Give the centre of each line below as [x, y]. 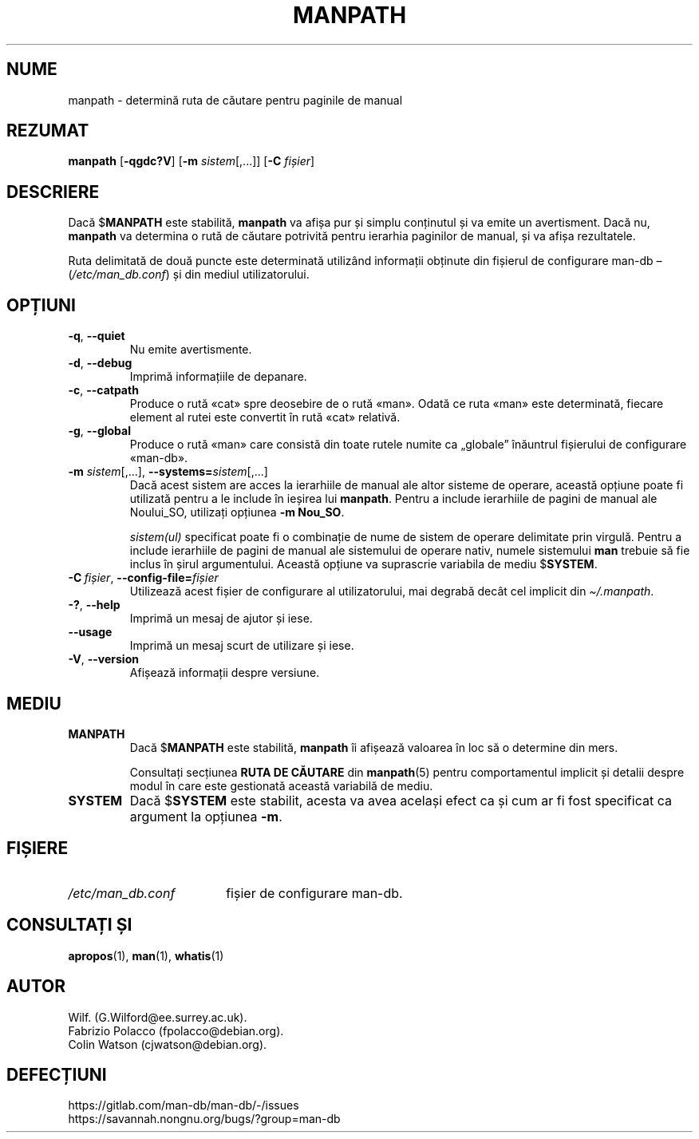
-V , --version [103, 659]
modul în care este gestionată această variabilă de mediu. [281, 785]
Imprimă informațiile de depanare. [218, 377]
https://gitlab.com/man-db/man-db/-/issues [184, 1105]
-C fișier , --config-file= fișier [143, 578]
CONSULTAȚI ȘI [69, 925]
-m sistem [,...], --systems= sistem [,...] [168, 472]
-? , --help [94, 605]
